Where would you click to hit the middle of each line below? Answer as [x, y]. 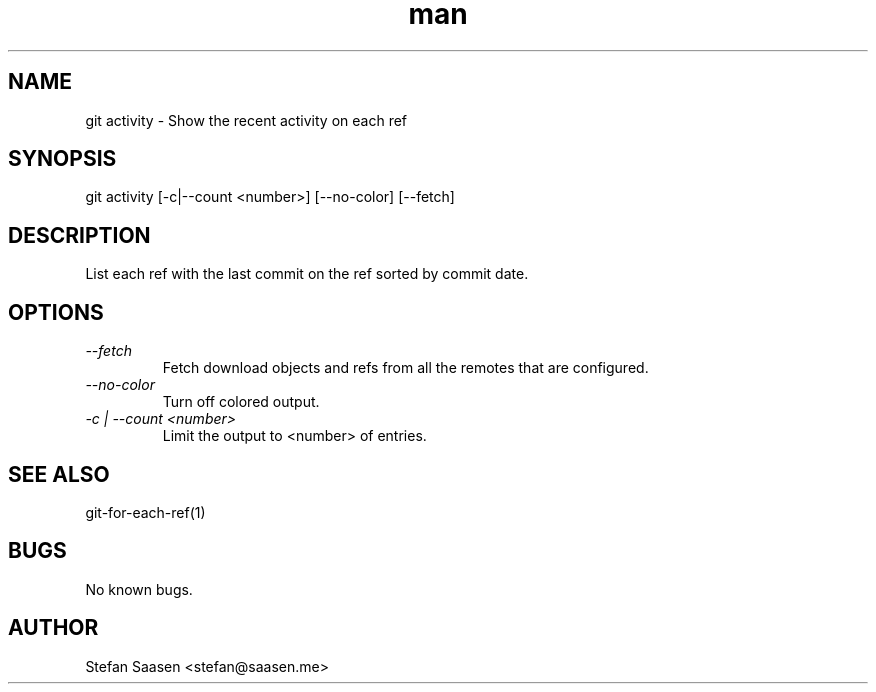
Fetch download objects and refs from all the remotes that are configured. [405, 368]
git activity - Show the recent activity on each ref [246, 120]
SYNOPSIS [62, 159]
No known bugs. [139, 589]
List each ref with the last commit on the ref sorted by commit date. [307, 274]
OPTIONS [56, 312]
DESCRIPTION [79, 235]
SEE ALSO [59, 474]
